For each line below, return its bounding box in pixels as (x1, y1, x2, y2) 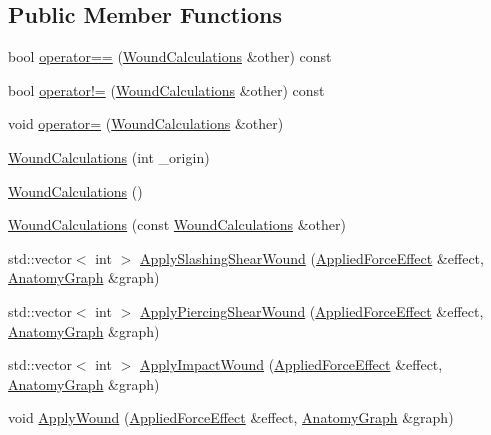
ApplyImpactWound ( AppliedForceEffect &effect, (139, 354, 443, 375)
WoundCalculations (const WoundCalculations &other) (8, 214, 346, 235)
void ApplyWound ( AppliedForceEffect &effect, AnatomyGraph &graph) (8, 407, 454, 428)
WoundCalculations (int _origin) (8, 146, 210, 167)
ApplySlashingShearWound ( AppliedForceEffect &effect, (139, 247, 484, 268)
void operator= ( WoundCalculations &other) (8, 113, 284, 134)
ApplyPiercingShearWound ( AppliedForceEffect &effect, (139, 300, 484, 321)
